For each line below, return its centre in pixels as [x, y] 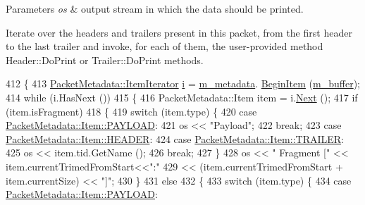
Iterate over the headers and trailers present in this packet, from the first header [179, 32]
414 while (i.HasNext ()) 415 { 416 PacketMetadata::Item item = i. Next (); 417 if [182, 97]
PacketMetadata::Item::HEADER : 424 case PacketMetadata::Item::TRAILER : [175, 138]
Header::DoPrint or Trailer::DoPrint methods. [105, 60]
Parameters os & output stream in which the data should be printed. [155, 8]
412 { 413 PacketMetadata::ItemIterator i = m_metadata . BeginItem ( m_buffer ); [183, 83]
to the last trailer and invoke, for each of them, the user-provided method [165, 46]
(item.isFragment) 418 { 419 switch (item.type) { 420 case [131, 111]
